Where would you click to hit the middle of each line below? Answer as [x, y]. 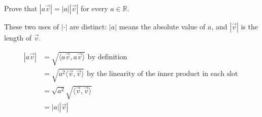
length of [18, 37]
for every [94, 8]
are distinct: [88, 26]
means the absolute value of [162, 26]
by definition [107, 57]
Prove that [21, 8]
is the [249, 26]
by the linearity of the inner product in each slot [162, 74]
